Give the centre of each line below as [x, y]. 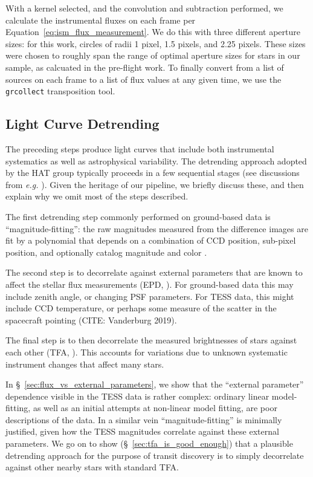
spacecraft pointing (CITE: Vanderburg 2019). [91, 320]
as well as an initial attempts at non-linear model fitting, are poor [155, 408]
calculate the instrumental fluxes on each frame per [101, 20]
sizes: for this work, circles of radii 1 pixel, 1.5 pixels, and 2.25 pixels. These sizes [156, 43]
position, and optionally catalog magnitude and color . [106, 252]
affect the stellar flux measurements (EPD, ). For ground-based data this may [150, 284]
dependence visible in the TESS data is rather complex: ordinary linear [137, 396]
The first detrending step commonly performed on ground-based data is [138, 216]
